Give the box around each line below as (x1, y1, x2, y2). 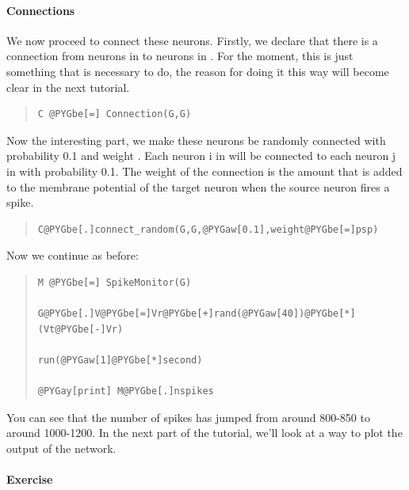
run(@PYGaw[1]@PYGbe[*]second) (37, 354, 203, 366)
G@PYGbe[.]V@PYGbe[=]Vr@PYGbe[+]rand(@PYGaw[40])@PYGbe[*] (37, 308, 356, 320)
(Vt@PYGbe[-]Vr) (37, 323, 124, 335)
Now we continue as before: (6, 247, 139, 264)
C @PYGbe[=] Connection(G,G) (37, 108, 192, 120)
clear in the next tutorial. (6, 78, 130, 95)
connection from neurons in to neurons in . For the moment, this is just (6, 47, 354, 64)
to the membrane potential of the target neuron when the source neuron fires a (6, 178, 390, 195)
